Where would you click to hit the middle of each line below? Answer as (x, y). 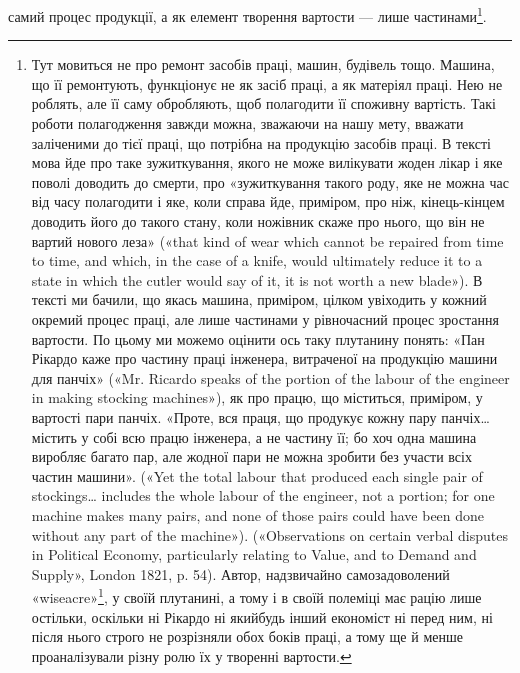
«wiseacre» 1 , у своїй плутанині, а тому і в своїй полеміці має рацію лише (256, 595)
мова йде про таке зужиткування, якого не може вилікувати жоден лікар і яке (267, 162)
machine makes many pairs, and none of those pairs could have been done (258, 514)
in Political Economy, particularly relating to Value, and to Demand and (254, 554)
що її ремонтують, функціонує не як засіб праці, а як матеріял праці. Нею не (267, 83)
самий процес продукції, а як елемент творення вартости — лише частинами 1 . (247, 14)
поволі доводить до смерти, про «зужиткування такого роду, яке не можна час (270, 181)
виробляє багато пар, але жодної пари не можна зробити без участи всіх (251, 456)
